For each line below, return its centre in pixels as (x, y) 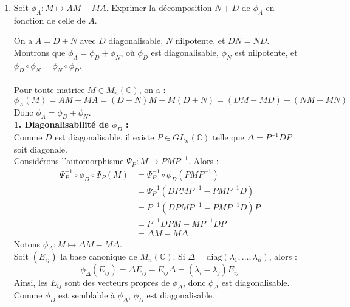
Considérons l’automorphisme (69, 161)
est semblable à (87, 295)
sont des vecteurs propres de (117, 282)
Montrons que (39, 52)
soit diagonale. (40, 149)
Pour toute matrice (49, 90)
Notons (27, 243)
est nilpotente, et (266, 52)
